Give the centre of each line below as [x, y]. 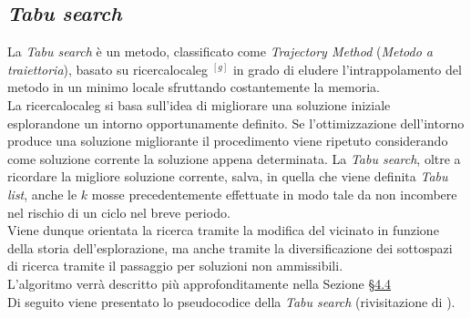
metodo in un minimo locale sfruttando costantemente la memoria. [194, 87]
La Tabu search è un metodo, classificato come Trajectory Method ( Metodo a [220, 51]
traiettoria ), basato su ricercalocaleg [108, 69]
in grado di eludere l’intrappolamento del [347, 69]
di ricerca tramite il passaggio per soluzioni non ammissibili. [175, 266]
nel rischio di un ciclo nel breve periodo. [119, 212]
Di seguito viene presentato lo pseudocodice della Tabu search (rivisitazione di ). [231, 301]
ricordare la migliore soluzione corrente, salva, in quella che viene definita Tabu [228, 176]
